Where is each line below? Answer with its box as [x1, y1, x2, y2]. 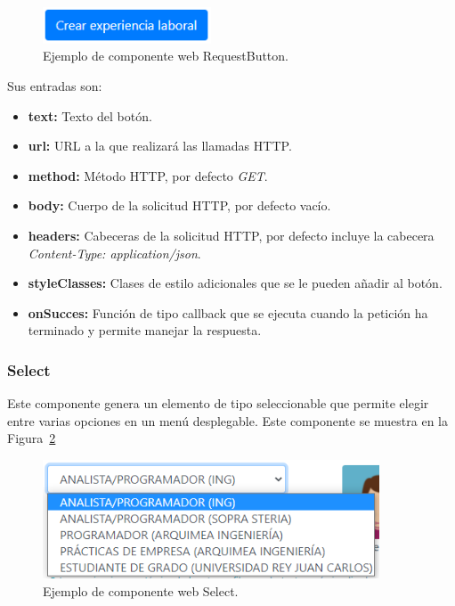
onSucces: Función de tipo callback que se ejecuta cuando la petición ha [28, 303, 428, 322]
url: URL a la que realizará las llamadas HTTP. [28, 136, 292, 155]
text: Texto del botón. [28, 106, 152, 125]
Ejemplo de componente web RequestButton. [43, 46, 288, 65]
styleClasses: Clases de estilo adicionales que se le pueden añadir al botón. [28, 274, 443, 292]
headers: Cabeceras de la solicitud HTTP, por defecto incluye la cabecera [28, 226, 435, 245]
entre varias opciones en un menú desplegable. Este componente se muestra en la [7, 411, 448, 430]
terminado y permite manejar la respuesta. [28, 321, 262, 340]
